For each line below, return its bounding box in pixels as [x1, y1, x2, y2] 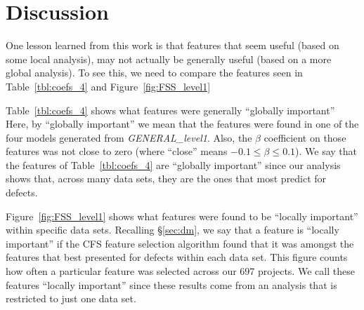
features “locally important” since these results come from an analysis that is [6, 277, 337, 292]
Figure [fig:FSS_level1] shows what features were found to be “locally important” [6, 208, 358, 223]
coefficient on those [264, 130, 346, 144]
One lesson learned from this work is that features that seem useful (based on [6, 38, 339, 53]
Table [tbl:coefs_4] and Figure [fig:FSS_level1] [6, 79, 211, 93]
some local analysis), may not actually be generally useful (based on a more [6, 51, 332, 66]
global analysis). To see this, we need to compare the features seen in [6, 65, 303, 80]
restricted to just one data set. [6, 291, 136, 306]
